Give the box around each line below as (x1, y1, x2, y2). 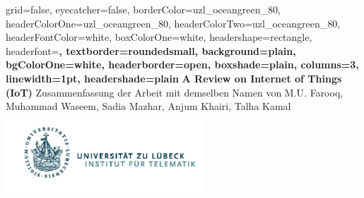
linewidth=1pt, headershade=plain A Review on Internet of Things (6, 70, 342, 85)
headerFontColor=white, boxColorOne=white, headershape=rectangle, (6, 30, 312, 44)
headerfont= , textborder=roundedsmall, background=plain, (6, 43, 296, 58)
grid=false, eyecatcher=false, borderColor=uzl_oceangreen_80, (6, 2, 281, 16)
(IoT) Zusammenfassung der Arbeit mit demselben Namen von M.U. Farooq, (6, 85, 344, 99)
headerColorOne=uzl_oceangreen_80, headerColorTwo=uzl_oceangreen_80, (6, 16, 341, 30)
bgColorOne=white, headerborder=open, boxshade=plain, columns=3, (6, 57, 359, 72)
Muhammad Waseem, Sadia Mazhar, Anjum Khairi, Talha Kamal (6, 99, 291, 113)
